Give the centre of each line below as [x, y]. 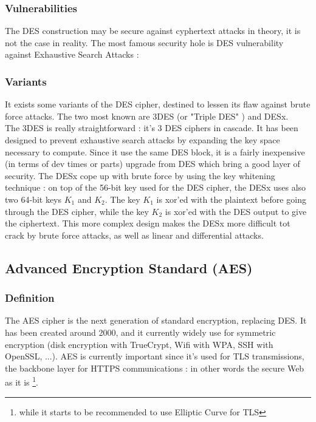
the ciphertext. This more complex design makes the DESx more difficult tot [148, 223]
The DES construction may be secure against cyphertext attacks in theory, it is [153, 31]
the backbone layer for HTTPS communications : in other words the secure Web [155, 368]
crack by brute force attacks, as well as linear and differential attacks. [134, 235]
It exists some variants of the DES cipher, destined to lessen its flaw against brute [158, 104]
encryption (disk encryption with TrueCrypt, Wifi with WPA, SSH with [139, 344]
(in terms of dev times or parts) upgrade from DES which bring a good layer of [153, 164]
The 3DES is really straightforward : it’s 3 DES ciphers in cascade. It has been [152, 128]
